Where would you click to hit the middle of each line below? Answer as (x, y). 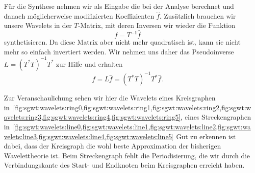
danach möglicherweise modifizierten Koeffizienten (79, 15)
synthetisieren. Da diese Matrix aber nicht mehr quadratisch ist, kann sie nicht (122, 42)
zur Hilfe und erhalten (89, 63)
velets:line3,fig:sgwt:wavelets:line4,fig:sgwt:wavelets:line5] (89, 136)
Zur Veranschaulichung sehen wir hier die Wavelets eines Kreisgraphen (110, 98)
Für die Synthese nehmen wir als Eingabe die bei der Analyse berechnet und (119, 6)
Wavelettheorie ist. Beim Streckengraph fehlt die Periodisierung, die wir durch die (127, 155)
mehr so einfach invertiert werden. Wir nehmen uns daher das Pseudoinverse (119, 51)
